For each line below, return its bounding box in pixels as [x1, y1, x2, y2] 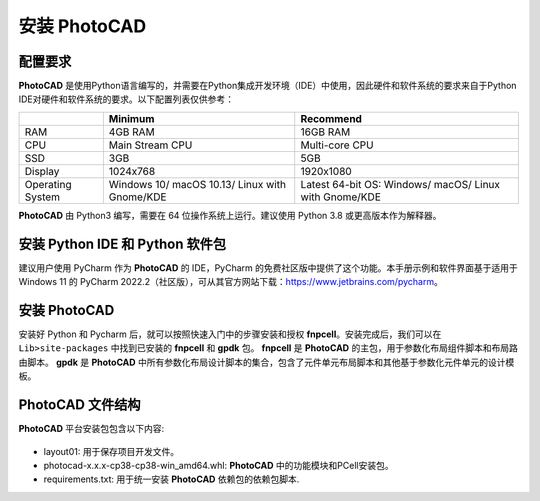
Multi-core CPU [300, 138, 374, 152]
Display [24, 164, 60, 178]
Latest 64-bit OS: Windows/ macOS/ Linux [300, 177, 500, 191]
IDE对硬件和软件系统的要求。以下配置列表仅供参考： [18, 93, 235, 105]
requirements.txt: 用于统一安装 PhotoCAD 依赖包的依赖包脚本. [43, 473, 300, 485]
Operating [24, 177, 72, 191]
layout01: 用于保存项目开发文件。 [43, 445, 180, 457]
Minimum [108, 111, 155, 125]
